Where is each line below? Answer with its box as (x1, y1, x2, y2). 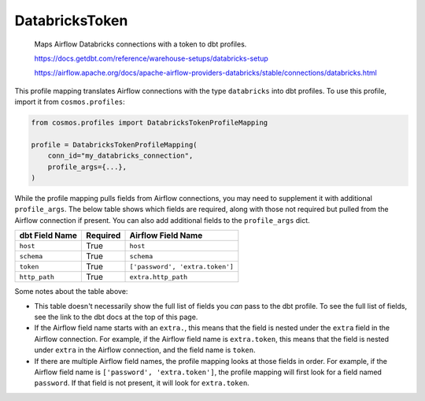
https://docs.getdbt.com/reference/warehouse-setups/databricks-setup (34, 54, 269, 63)
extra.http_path (129, 273, 188, 281)
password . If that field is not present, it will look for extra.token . (34, 378, 249, 388)
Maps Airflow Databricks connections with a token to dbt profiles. (34, 39, 247, 49)
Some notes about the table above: (14, 287, 128, 296)
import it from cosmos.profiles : (14, 97, 125, 106)
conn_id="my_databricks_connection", (47, 151, 194, 161)
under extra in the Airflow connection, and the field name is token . (34, 345, 256, 355)
